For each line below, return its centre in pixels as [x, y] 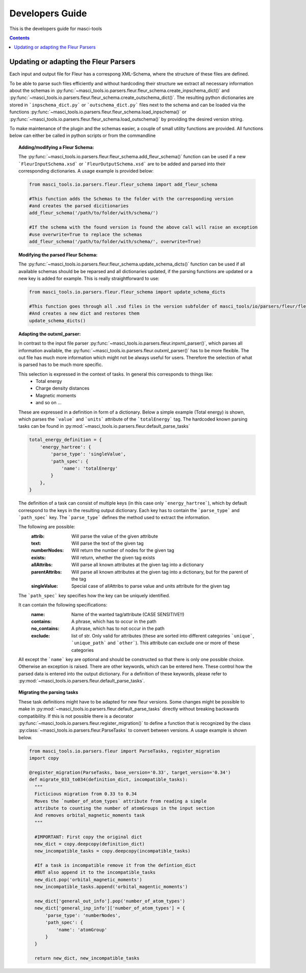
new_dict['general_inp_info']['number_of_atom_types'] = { [110, 908]
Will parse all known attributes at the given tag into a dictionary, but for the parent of [160, 572]
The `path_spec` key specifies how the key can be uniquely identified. [94, 595]
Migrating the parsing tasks [48, 692]
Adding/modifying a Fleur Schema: [56, 147]
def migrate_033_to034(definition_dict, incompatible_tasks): [108, 780]
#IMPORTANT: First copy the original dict [88, 837]
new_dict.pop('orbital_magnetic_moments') [88, 880]
